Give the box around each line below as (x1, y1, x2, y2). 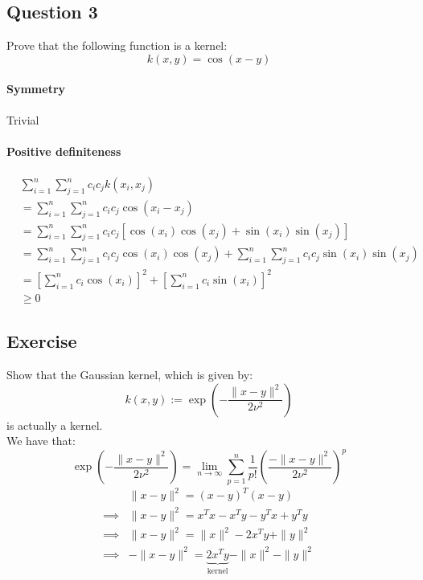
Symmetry (6, 80, 66, 97)
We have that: (6, 432, 76, 449)
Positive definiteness (6, 142, 121, 159)
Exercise (6, 329, 77, 353)
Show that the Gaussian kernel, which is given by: (6, 366, 253, 383)
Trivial (6, 111, 39, 128)
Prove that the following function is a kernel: (6, 37, 228, 54)
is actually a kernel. (6, 416, 103, 433)
